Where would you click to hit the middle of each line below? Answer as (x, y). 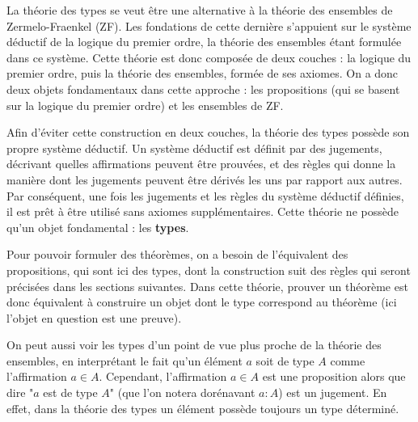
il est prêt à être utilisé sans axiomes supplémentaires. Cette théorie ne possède (203, 211)
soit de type (285, 360)
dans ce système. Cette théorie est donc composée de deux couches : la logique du (209, 57)
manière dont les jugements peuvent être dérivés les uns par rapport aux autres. (205, 179)
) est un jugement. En (333, 392)
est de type (70, 392)
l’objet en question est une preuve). (94, 317)
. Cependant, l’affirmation (163, 376)
